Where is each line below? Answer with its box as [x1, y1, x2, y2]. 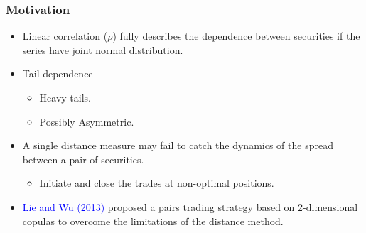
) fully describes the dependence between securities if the [112, 28, 360, 43]
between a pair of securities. [22, 151, 144, 166]
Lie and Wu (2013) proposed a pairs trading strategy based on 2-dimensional [22, 199, 358, 214]
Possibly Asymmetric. [39, 114, 134, 129]
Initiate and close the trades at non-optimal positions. [39, 175, 274, 190]
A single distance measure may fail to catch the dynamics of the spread [22, 138, 333, 153]
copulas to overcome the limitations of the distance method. [22, 213, 284, 228]
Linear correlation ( [22, 28, 108, 43]
